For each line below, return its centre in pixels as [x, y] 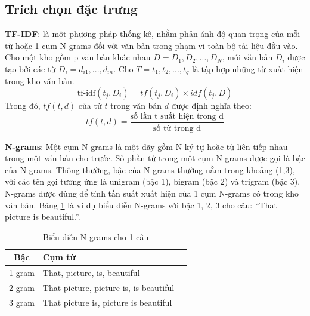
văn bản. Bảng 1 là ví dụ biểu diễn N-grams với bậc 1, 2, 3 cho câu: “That [141, 205]
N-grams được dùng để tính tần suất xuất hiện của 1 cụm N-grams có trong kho [152, 193]
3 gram [22, 302]
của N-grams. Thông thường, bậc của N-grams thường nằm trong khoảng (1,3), [150, 169]
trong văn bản [136, 105]
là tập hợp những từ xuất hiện [247, 68]
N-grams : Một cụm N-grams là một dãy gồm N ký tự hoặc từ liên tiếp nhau [146, 146]
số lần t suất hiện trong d [177, 116]
